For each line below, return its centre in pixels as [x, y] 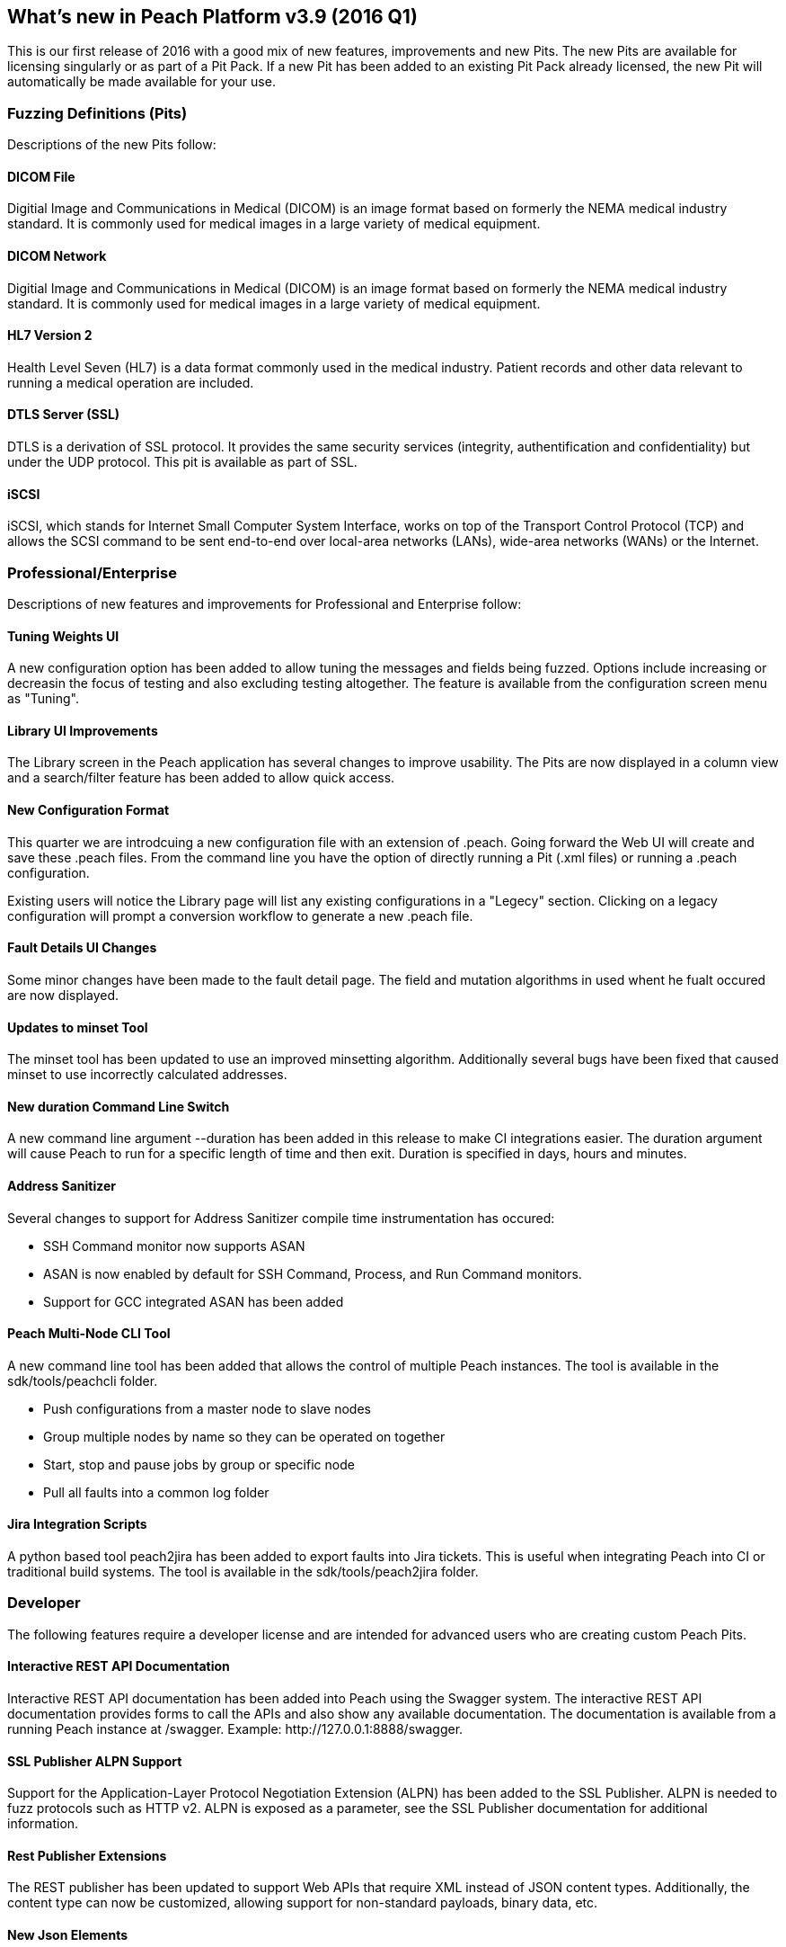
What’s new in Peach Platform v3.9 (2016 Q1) [212, 17]
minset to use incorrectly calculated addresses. [147, 1075]
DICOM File [41, 176]
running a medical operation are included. [131, 382]
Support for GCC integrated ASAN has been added [194, 1301]
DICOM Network [57, 256]
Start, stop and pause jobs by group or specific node [199, 1464]
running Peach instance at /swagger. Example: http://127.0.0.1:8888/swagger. [235, 1728]
